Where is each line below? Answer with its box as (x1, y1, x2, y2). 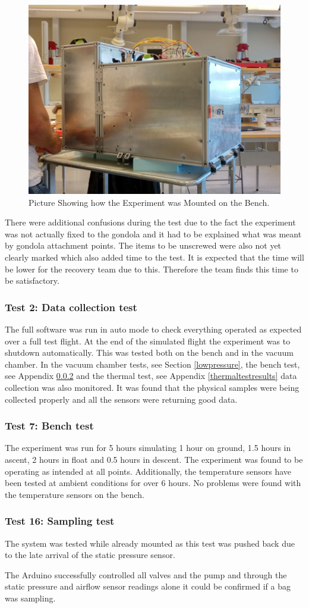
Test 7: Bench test (5, 418, 94, 433)
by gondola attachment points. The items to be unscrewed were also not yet (5, 239, 282, 252)
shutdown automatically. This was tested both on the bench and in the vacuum (5, 346, 294, 359)
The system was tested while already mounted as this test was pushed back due (5, 537, 295, 549)
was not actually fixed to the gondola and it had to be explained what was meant (5, 227, 302, 240)
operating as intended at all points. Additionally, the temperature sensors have (5, 465, 292, 477)
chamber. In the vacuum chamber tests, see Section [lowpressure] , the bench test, (5, 358, 300, 370)
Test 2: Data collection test (5, 299, 137, 314)
